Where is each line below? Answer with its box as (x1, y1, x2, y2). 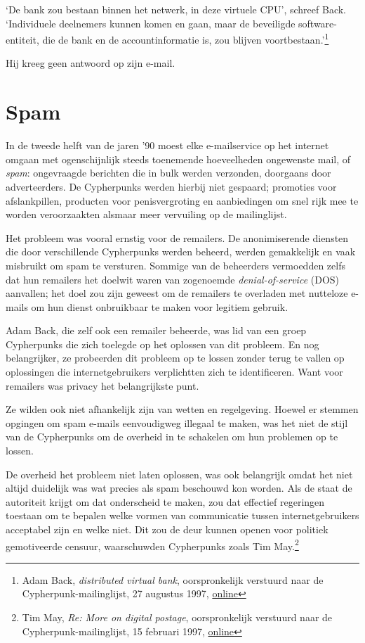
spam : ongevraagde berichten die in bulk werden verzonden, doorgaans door (6, 165, 331, 180)
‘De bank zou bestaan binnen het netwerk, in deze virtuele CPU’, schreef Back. (6, 2, 346, 16)
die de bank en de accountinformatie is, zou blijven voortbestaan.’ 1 (42, 30, 329, 46)
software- (298, 15, 337, 30)
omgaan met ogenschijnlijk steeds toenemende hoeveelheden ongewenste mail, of (6, 151, 351, 166)
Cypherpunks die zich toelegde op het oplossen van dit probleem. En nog (6, 336, 319, 351)
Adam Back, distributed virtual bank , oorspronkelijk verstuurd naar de (22, 572, 324, 587)
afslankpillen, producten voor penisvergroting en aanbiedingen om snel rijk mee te (6, 193, 359, 208)
